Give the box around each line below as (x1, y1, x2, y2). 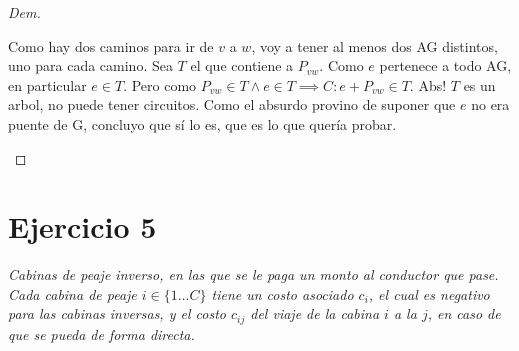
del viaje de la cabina (250, 303, 380, 324)
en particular (8, 74, 87, 95)
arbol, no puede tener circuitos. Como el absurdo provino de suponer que (8, 94, 456, 115)
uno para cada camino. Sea (8, 55, 173, 76)
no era (471, 94, 510, 115)
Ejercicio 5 (8, 206, 157, 247)
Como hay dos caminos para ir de (8, 35, 214, 56)
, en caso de (427, 303, 501, 324)
